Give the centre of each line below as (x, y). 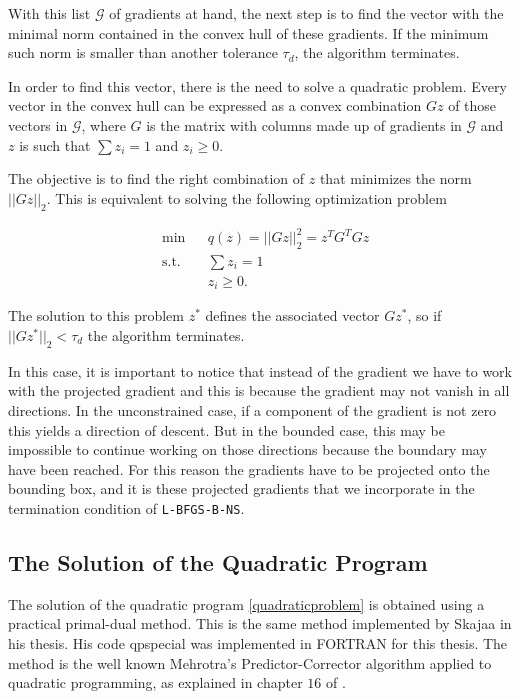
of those (472, 105)
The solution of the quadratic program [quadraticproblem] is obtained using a (246, 603)
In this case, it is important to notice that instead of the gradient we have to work (260, 370)
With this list (49, 13)
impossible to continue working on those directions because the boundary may (247, 449)
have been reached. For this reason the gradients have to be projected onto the (249, 468)
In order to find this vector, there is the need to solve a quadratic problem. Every (257, 85)
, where (103, 124)
